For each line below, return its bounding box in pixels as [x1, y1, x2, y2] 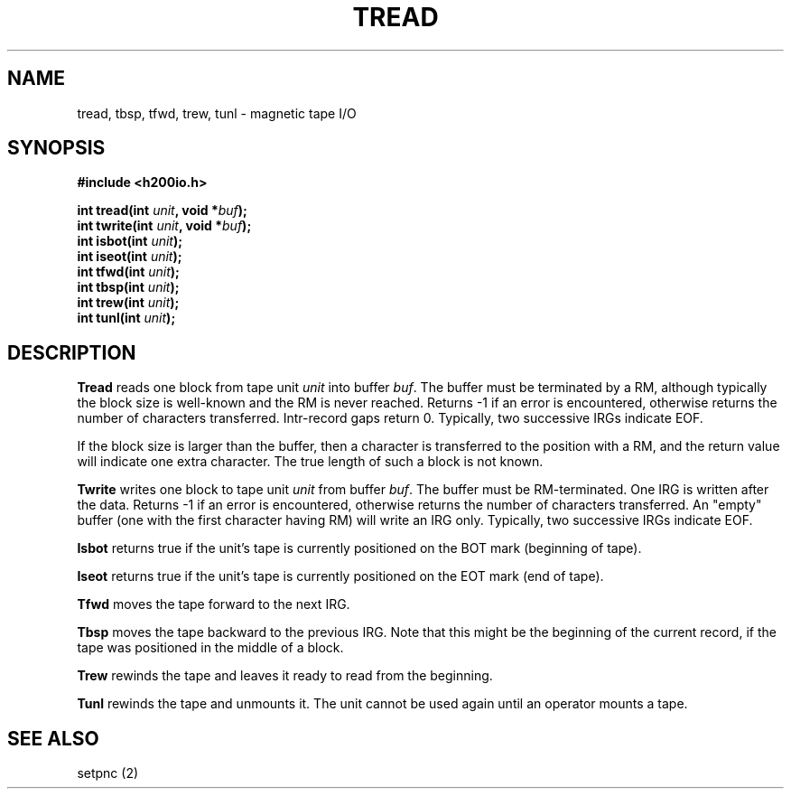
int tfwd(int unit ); [77, 264, 180, 280]
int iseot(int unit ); [77, 248, 182, 265]
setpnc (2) [77, 765, 139, 782]
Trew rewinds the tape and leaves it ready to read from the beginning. [77, 668, 493, 684]
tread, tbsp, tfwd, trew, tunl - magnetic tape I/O [77, 105, 357, 121]
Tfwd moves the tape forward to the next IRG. [77, 596, 350, 613]
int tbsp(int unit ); [77, 279, 180, 295]
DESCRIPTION [7, 341, 136, 364]
